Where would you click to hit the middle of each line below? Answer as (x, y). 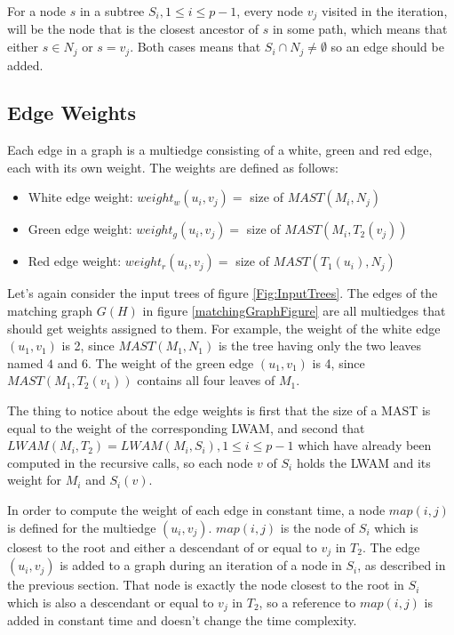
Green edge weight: (80, 229)
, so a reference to (307, 602)
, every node (270, 11)
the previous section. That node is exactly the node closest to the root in (206, 585)
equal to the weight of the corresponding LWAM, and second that (186, 427)
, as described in (402, 565)
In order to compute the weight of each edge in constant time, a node (196, 510)
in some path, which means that (360, 29)
